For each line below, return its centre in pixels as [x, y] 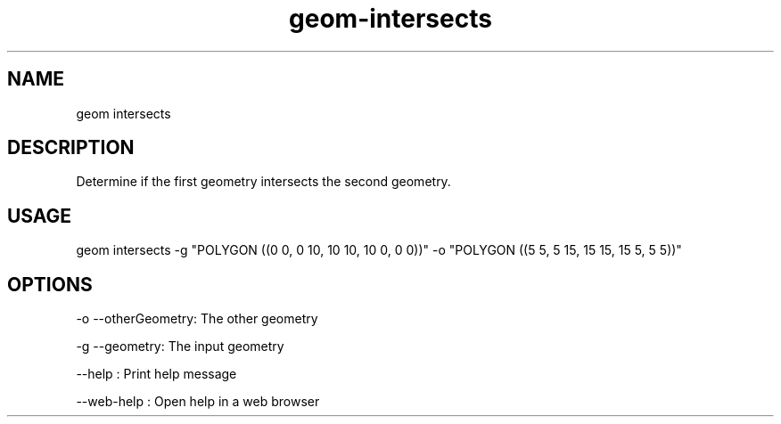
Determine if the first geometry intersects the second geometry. [263, 182]
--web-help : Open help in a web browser [198, 402]
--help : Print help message [156, 374]
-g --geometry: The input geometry [180, 347]
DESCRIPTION [71, 148]
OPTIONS [50, 284]
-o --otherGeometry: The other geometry [197, 319]
